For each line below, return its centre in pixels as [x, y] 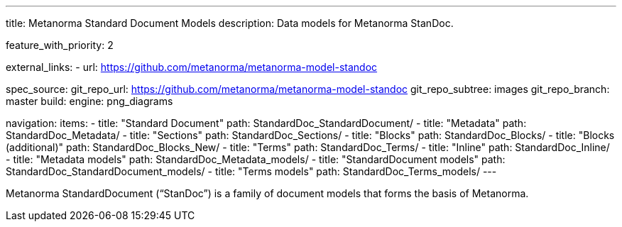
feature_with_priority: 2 [60, 45]
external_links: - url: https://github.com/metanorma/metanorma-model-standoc [192, 67]
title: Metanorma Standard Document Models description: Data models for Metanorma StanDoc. [230, 23]
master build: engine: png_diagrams [89, 101]
